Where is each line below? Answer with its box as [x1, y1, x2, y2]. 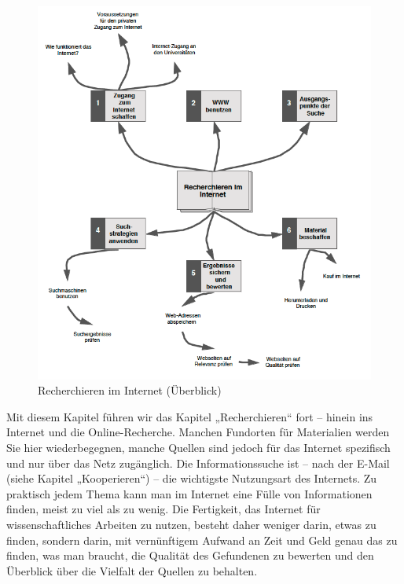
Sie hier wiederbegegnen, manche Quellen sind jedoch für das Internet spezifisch [6, 439, 391, 455]
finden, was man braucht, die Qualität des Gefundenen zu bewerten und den [6, 547, 374, 564]
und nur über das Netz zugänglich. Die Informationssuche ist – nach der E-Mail [6, 454, 390, 471]
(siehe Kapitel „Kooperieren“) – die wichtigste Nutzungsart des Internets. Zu [6, 470, 377, 487]
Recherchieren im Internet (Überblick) [38, 382, 222, 399]
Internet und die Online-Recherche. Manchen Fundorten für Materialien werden [6, 424, 390, 440]
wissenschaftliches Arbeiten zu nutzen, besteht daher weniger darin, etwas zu [6, 516, 376, 532]
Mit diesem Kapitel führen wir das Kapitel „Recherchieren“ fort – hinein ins [6, 408, 373, 424]
